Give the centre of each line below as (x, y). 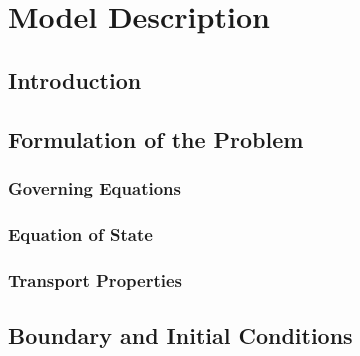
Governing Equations (94, 187)
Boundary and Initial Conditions (180, 334)
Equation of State (80, 233)
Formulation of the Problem (156, 138)
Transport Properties (95, 279)
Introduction (75, 79)
